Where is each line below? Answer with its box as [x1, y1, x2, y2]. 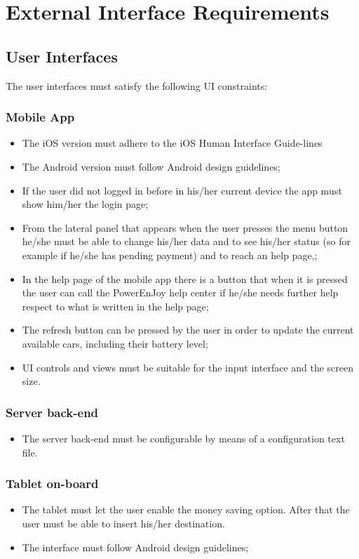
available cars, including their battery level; [22, 336, 208, 350]
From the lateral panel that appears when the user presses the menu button [22, 220, 348, 235]
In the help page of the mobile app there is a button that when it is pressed [22, 271, 348, 286]
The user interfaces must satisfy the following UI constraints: [6, 78, 268, 93]
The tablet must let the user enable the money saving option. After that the [22, 502, 350, 517]
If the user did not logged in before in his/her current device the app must [22, 183, 342, 197]
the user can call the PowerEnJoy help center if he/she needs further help [22, 285, 339, 300]
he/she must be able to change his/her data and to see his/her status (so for [22, 234, 351, 249]
